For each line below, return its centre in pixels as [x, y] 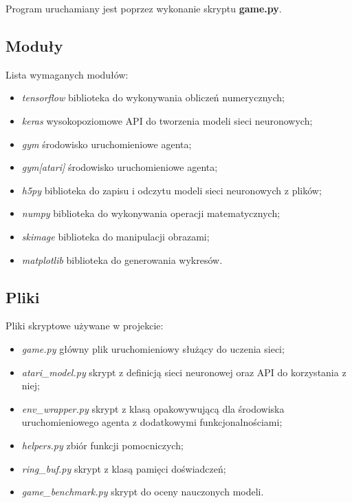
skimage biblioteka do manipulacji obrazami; [115, 236]
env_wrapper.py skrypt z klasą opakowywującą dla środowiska [153, 408]
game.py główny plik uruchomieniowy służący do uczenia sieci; [153, 348]
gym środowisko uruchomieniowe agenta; [107, 144]
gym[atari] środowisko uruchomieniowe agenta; [120, 167]
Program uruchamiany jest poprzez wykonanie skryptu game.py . [144, 8]
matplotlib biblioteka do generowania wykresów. [122, 259]
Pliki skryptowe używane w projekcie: [85, 326]
